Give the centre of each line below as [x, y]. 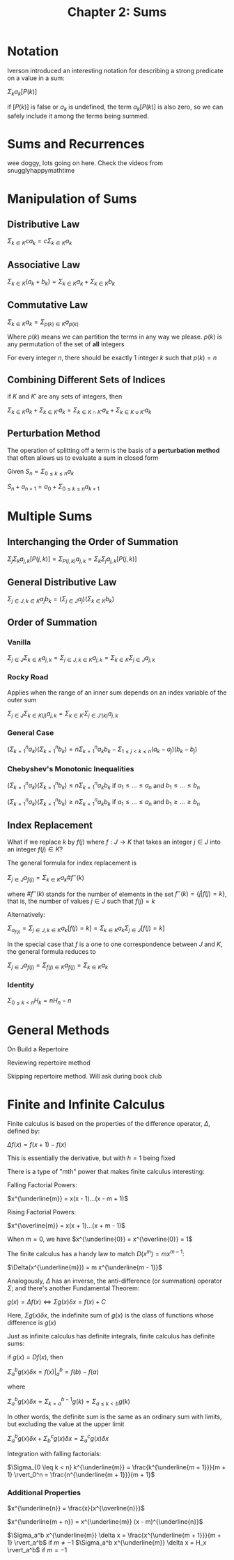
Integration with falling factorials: [54, 1454]
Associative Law [44, 264]
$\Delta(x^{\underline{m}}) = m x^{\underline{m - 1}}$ [85, 1267]
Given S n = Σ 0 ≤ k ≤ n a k [41, 472]
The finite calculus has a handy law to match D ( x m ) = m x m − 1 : [96, 1253]
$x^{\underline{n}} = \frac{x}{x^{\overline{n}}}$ [76, 1508]
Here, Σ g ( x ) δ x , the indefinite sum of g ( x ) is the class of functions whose [111, 1315]
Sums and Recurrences [76, 144]
